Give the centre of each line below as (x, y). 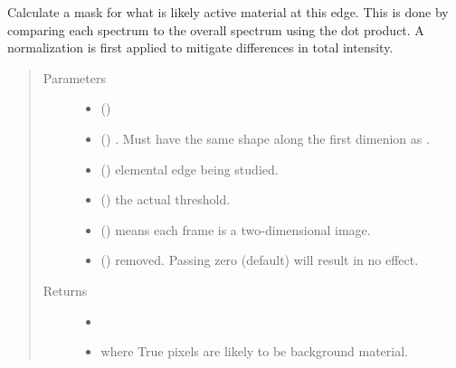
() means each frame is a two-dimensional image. (236, 229)
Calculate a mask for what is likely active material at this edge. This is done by (228, 12)
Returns (65, 290)
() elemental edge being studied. (190, 169)
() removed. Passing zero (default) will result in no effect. (260, 260)
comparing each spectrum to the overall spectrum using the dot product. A (216, 29)
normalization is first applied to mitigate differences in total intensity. (200, 47)
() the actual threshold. (166, 199)
